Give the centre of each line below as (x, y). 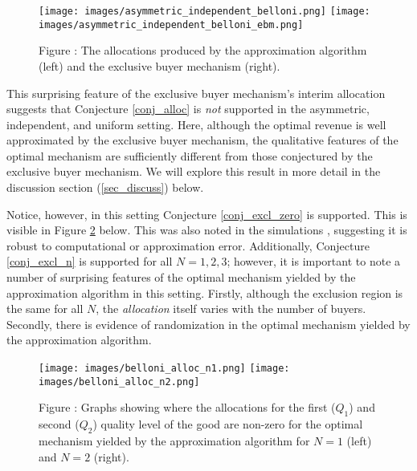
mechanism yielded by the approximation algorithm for (174, 440)
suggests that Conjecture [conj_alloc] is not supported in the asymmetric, (188, 109)
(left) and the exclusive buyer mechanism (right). (159, 65)
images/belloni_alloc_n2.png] (119, 382)
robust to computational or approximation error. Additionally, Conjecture (188, 245)
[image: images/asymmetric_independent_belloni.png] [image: (204, 11)
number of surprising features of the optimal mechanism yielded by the (181, 277)
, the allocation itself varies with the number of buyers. (231, 309)
